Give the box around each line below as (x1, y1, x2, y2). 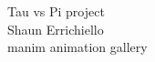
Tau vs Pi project (7, 2, 105, 20)
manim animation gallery (7, 37, 148, 57)
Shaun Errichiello (7, 19, 104, 38)
